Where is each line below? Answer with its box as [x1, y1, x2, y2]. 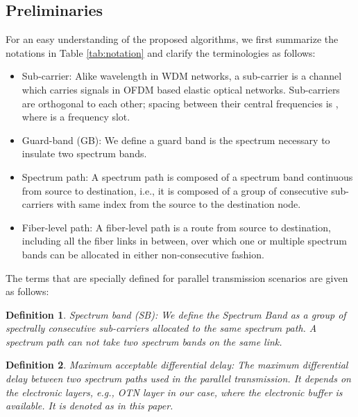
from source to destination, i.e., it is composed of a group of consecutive [22, 183, 328, 197]
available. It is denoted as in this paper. [6, 398, 173, 413]
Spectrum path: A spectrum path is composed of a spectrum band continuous [22, 169, 353, 184]
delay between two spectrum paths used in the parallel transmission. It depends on [6, 371, 351, 386]
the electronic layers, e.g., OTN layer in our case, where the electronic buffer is [6, 384, 343, 399]
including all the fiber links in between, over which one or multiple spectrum [22, 233, 347, 248]
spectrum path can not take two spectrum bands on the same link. [6, 334, 282, 348]
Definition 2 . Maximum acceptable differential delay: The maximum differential [6, 357, 348, 372]
